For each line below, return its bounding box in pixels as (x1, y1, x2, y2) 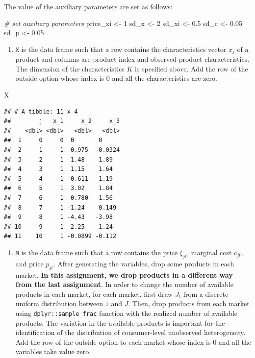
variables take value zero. (15, 346, 91, 357)
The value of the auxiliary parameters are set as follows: (4, 1, 173, 11)
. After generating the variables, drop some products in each (53, 258, 234, 268)
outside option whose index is (15, 73, 104, 83)
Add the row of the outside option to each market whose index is (15, 336, 211, 347)
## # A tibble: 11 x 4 (4, 108, 78, 115)
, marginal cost (187, 247, 232, 257)
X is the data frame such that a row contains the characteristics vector (15, 44, 227, 54)
